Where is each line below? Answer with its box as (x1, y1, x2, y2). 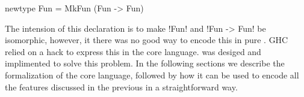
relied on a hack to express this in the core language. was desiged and (5, 45, 261, 57)
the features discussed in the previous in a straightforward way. (5, 80, 238, 93)
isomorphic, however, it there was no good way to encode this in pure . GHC (5, 34, 288, 46)
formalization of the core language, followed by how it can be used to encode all (5, 68, 299, 81)
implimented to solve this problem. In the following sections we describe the (5, 57, 285, 69)
